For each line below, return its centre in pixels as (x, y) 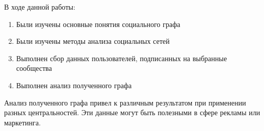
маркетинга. (23, 122)
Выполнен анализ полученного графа (74, 85)
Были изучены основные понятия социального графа (98, 24)
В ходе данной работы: (40, 7)
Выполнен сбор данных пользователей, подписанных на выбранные (122, 58)
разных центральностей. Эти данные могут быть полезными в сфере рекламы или (132, 112)
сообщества (34, 68)
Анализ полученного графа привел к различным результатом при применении (125, 102)
